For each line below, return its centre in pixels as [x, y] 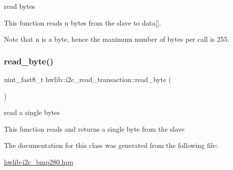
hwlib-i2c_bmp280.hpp [39, 161]
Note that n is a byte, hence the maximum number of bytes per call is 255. [117, 39]
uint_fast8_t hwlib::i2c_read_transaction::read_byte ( [88, 79]
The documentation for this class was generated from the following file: [111, 145]
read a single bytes [32, 112]
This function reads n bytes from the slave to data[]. [83, 22]
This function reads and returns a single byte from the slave [94, 128]
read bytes [20, 6]
